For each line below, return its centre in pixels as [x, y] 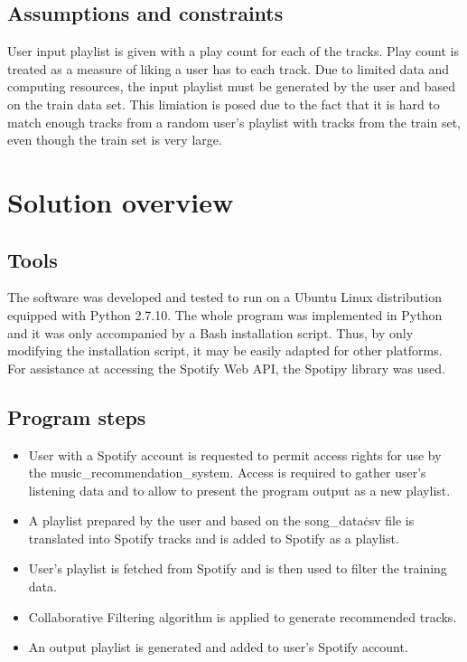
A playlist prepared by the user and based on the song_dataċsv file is [221, 520]
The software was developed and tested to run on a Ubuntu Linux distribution [224, 297]
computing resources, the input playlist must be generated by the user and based [232, 86]
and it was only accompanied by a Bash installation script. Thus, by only [210, 332]
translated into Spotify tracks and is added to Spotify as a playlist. [214, 538]
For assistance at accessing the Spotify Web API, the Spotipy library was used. [226, 368]
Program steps [77, 416]
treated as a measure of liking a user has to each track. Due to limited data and [229, 68]
